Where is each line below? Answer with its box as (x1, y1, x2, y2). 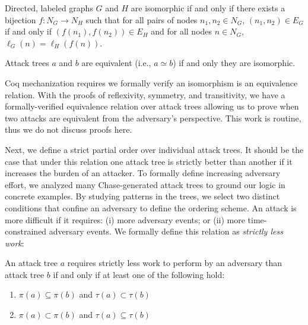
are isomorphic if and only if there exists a (131, 2, 285, 14)
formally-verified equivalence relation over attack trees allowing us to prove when (5, 100, 299, 112)
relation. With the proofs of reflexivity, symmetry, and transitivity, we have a (5, 88, 285, 101)
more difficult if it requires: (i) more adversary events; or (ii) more (5, 213, 245, 226)
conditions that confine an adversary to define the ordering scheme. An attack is (5, 201, 297, 214)
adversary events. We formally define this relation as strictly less (49, 225, 283, 237)
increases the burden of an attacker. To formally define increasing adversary (5, 167, 281, 179)
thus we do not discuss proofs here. (5, 123, 132, 136)
